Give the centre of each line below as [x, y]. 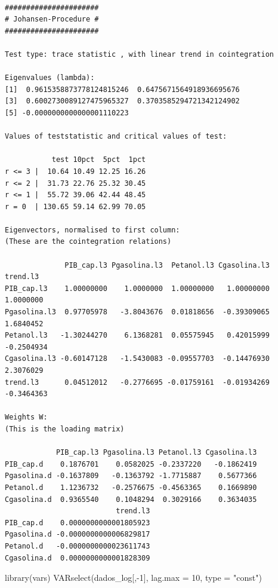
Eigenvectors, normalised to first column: [92, 230]
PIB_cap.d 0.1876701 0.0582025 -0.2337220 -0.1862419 [131, 464]
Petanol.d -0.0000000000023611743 [78, 546]
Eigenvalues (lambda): [50, 78]
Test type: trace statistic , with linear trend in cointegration [140, 54]
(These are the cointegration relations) [88, 242]
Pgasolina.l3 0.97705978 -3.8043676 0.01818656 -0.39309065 [137, 312]
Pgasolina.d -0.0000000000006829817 [78, 535]
